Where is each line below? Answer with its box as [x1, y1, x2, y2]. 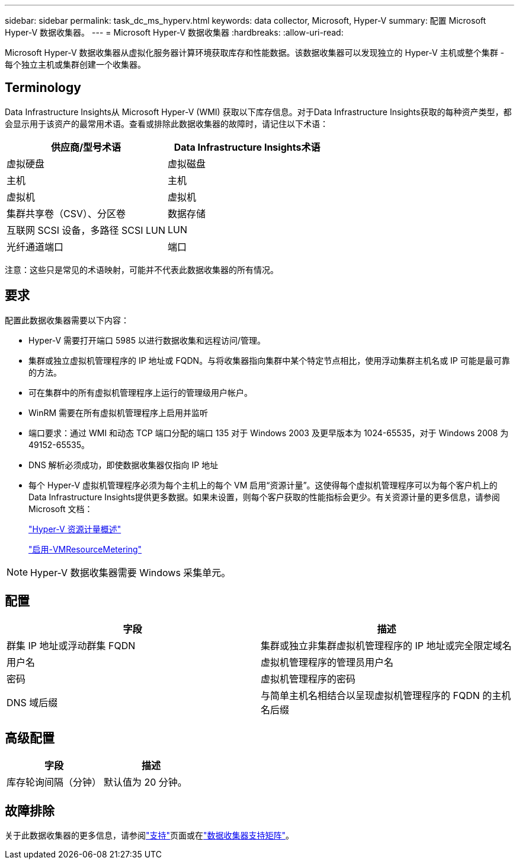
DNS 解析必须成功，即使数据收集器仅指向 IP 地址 [28, 459, 219, 470]
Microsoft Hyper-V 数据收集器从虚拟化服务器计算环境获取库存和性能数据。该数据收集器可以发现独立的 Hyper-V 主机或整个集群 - [5, 47, 505, 58]
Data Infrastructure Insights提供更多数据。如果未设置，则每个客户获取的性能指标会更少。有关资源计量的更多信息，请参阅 [28, 491, 500, 502]
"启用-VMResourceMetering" [28, 544, 142, 554]
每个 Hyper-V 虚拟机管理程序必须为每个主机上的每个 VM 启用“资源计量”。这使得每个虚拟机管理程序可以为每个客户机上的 [28, 479, 498, 490]
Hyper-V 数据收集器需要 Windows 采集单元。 [30, 566, 231, 579]
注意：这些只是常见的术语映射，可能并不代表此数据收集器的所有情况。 [5, 264, 278, 275]
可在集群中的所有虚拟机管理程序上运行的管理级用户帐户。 [28, 387, 252, 398]
